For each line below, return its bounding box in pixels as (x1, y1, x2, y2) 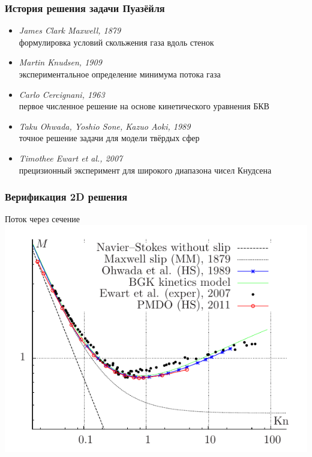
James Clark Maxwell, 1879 (19, 24, 121, 37)
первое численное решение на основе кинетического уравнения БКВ (19, 100, 269, 112)
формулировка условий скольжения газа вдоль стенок (19, 35, 214, 48)
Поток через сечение (5, 213, 80, 225)
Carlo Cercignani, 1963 (19, 88, 105, 100)
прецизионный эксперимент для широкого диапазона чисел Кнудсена (19, 163, 272, 176)
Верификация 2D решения (5, 189, 128, 204)
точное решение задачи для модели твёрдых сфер (19, 132, 200, 144)
